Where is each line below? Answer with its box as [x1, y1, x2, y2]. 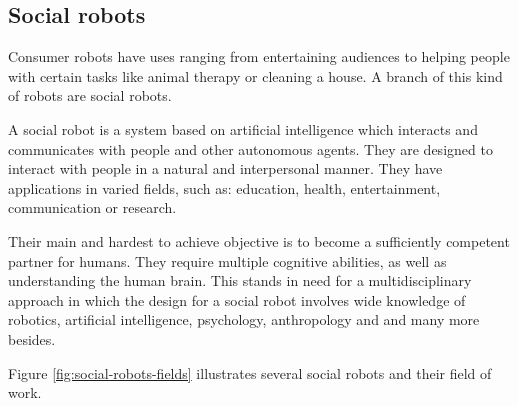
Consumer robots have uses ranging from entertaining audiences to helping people [8, 46, 510, 67]
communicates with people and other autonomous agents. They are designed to [8, 138, 493, 159]
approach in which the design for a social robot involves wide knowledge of [8, 289, 466, 310]
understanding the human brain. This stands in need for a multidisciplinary [8, 270, 472, 291]
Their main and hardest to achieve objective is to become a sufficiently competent [8, 230, 510, 251]
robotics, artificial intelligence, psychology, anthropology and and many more [8, 309, 480, 330]
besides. [8, 328, 56, 349]
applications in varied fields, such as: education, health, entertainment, [8, 177, 441, 198]
